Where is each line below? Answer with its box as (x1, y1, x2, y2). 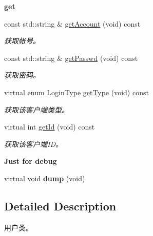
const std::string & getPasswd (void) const (4, 52, 138, 63)
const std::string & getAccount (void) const (4, 18, 141, 29)
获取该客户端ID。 (4, 138, 63, 149)
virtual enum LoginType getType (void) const (4, 87, 149, 97)
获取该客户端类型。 (4, 104, 69, 115)
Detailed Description (4, 198, 117, 213)
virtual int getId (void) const (4, 121, 95, 132)
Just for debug (4, 156, 57, 166)
